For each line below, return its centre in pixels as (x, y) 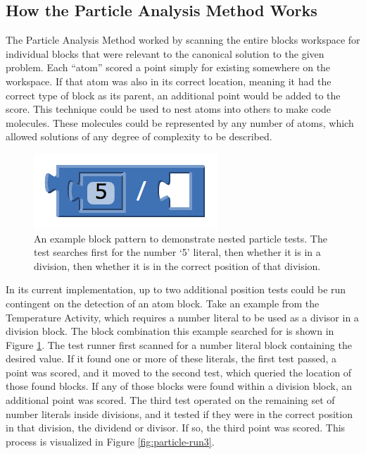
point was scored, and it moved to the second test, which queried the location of (179, 372)
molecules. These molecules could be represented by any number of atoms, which (180, 122)
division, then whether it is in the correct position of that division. (177, 265)
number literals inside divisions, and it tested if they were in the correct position (179, 413)
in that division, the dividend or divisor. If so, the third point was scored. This (176, 428)
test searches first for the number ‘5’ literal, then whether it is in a (177, 252)
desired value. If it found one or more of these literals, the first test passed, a (171, 358)
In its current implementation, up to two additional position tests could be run (176, 289)
